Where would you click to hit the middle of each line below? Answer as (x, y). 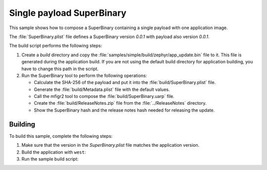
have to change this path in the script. (60, 69)
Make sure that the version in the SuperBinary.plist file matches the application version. (111, 145)
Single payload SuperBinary (68, 13)
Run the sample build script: (50, 159)
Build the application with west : (54, 152)
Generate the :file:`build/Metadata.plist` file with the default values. (102, 89)
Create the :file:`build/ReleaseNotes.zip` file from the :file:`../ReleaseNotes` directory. (120, 103)
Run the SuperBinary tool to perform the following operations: (84, 75)
